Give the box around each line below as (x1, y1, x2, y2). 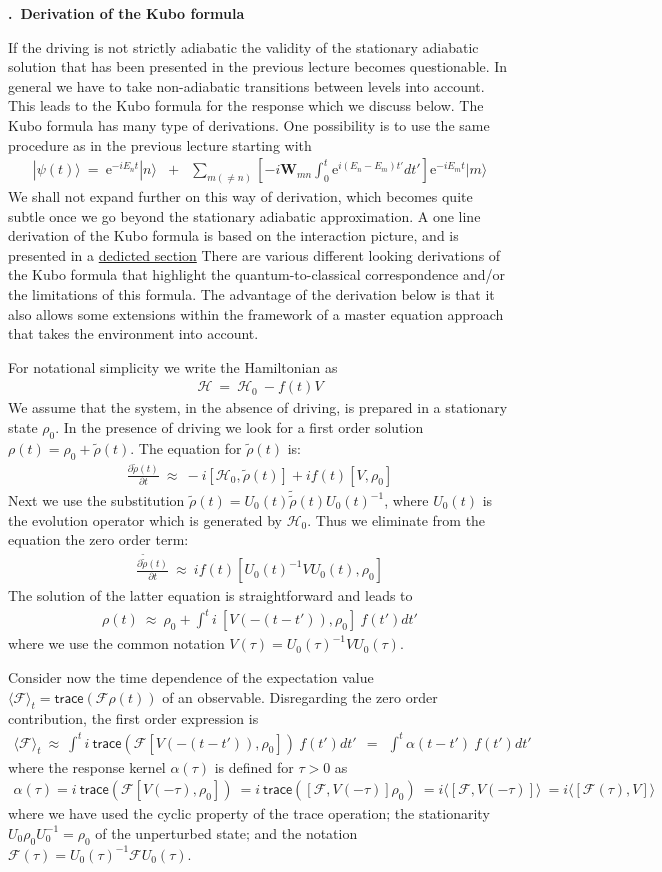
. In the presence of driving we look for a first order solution (55, 417, 424, 438)
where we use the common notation (8, 633, 225, 654)
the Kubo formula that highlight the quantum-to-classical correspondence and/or (8, 264, 506, 285)
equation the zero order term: (8, 529, 189, 550)
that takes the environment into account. (8, 323, 259, 344)
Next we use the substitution (8, 490, 185, 511)
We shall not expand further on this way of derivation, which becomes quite (8, 186, 473, 207)
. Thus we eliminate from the (307, 509, 486, 530)
